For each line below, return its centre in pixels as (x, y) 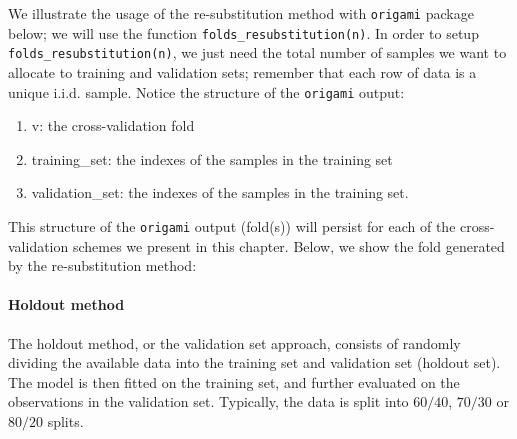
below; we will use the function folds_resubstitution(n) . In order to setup (243, 32)
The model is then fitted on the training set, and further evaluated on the (234, 381)
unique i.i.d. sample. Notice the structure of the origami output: (206, 91)
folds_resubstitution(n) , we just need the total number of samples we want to (257, 52)
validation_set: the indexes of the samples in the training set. (220, 192)
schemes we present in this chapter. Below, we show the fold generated (288, 245)
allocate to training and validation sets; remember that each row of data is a (242, 71)
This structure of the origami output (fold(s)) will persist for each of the (232, 226)
